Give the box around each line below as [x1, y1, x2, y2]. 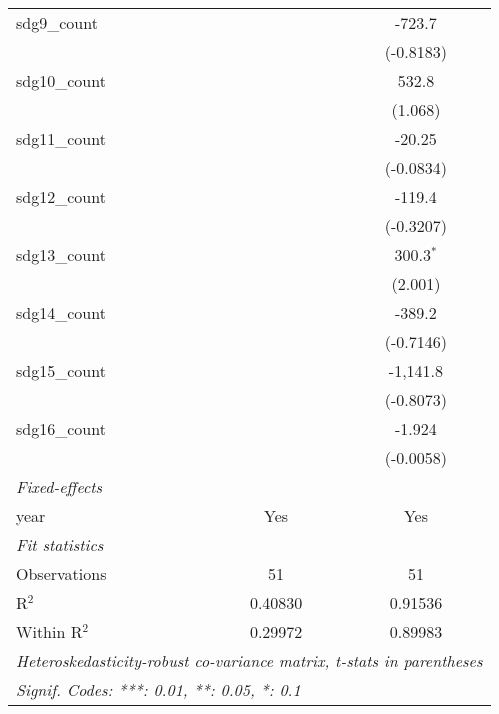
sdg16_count [16, 417, 106, 440]
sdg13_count [16, 243, 106, 266]
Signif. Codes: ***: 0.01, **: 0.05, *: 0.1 [16, 678, 301, 701]
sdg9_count [16, 11, 98, 34]
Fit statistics [16, 533, 104, 556]
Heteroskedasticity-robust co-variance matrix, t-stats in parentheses [16, 649, 483, 672]
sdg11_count [16, 127, 106, 150]
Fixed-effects [16, 475, 103, 498]
